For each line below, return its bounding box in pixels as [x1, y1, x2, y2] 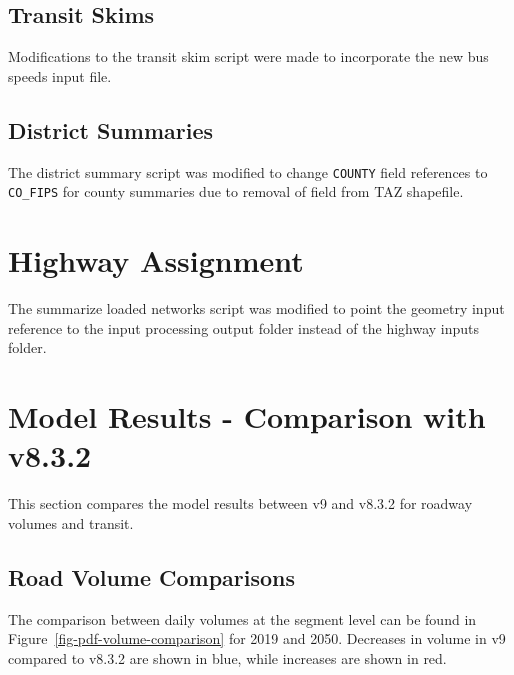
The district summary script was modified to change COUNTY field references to [8, 161, 488, 182]
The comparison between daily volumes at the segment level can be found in [8, 608, 477, 629]
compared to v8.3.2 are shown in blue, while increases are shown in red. [8, 647, 447, 668]
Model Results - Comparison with [8, 396, 486, 436]
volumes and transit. [8, 512, 134, 533]
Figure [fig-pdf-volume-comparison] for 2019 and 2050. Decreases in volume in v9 [8, 628, 506, 649]
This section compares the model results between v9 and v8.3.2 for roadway [8, 493, 473, 514]
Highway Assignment [8, 240, 304, 281]
